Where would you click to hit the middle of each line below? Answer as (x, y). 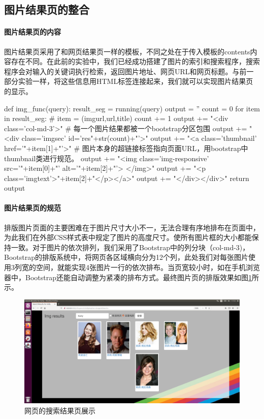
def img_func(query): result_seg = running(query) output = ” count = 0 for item (132, 108)
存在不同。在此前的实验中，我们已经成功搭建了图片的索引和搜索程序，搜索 (135, 61)
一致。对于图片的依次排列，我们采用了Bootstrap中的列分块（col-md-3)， (130, 247)
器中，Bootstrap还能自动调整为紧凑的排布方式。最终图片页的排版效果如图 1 (128, 277)
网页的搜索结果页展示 (60, 410)
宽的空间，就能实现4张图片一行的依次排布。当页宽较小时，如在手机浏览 (141, 267)
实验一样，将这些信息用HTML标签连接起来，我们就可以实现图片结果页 (136, 81)
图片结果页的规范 (32, 208)
